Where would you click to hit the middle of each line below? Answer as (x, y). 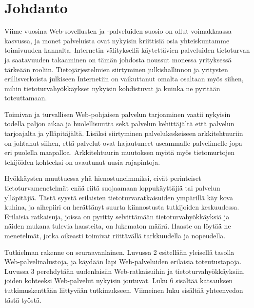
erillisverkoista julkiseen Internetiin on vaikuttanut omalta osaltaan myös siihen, (124, 79)
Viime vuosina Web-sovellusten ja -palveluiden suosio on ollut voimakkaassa (118, 31)
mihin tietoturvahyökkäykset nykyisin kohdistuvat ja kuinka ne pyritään (112, 88)
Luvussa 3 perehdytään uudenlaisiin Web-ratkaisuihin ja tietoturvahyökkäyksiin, (125, 271)
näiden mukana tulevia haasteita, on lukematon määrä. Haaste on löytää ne (118, 226)
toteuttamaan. (26, 98)
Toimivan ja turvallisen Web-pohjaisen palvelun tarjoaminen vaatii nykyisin (117, 114)
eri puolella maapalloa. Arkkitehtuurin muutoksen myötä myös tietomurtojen (120, 152)
